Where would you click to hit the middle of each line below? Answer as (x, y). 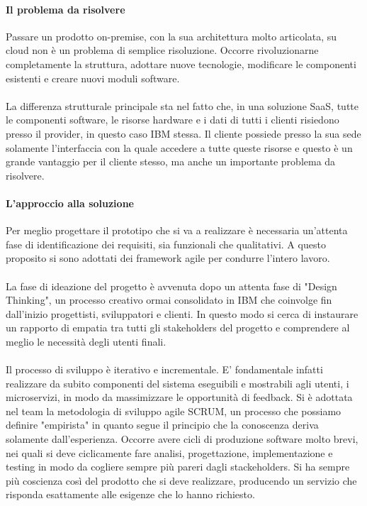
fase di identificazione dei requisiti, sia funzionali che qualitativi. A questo (166, 244)
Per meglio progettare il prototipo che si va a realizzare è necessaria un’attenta (177, 230)
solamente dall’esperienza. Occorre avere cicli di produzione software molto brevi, (182, 439)
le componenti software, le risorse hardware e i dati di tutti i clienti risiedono (173, 120)
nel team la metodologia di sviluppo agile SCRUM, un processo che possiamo (174, 411)
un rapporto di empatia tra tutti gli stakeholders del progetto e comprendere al (178, 328)
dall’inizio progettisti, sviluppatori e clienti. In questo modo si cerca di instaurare (182, 313)
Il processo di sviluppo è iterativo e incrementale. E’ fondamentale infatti (164, 369)
